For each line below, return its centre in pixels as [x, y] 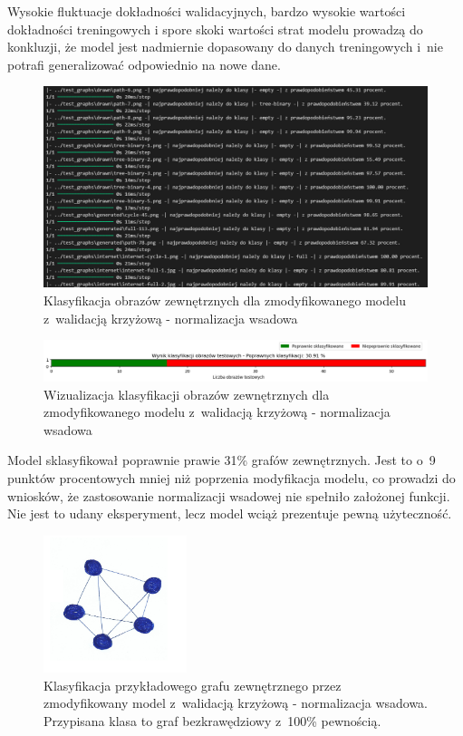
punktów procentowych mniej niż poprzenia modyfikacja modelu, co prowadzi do [231, 478]
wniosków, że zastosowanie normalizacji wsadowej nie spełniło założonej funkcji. [229, 495]
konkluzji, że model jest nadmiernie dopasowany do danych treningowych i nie [225, 47]
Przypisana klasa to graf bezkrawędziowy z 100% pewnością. [212, 720]
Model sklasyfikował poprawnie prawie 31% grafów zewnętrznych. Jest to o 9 [222, 460]
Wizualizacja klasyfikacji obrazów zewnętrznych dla [187, 394]
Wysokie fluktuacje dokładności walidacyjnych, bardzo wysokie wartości [207, 11]
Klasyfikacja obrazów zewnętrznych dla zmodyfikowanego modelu [225, 300]
